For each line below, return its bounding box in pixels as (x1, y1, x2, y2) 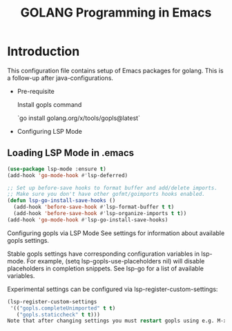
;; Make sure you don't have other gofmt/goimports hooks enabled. (7, 191, 206, 198)
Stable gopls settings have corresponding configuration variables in (7, 250, 200, 258)
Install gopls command (17, 100, 82, 108)
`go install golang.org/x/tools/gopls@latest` (17, 114, 140, 122)
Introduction (7, 43, 80, 59)
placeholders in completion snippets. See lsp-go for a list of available (7, 264, 204, 272)
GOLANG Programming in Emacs (20, 5, 212, 21)
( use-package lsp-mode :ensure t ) (7, 165, 107, 172)
